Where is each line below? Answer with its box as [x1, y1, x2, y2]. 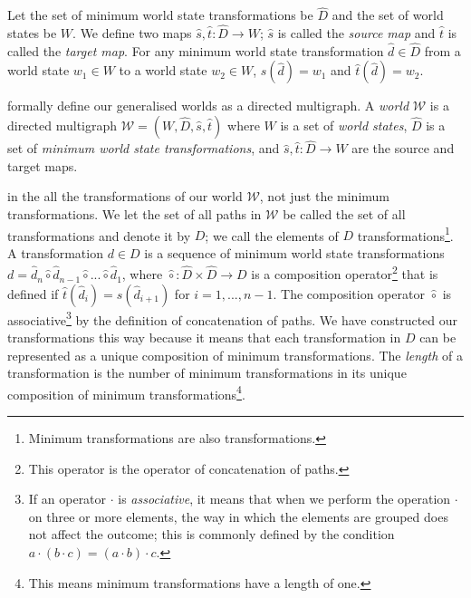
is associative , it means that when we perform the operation [118, 489, 451, 508]
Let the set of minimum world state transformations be [7, 5, 313, 24]
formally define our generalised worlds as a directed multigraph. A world [7, 96, 409, 115]
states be [7, 24, 57, 43]
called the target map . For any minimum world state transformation [7, 41, 384, 60]
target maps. [7, 156, 78, 175]
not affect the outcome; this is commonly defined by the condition [28, 525, 395, 544]
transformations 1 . [357, 223, 454, 245]
